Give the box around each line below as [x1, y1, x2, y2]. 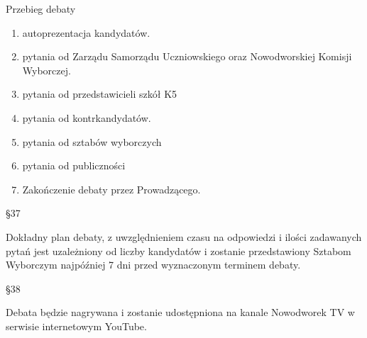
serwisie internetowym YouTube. [6, 318, 147, 333]
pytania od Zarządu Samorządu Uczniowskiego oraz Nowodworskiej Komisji [22, 49, 352, 64]
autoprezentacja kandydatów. [22, 25, 150, 40]
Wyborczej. [22, 62, 71, 77]
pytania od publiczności [22, 158, 126, 173]
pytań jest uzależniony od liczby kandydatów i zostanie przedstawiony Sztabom [6, 243, 351, 258]
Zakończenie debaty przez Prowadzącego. [22, 181, 201, 196]
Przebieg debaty [6, 1, 76, 16]
